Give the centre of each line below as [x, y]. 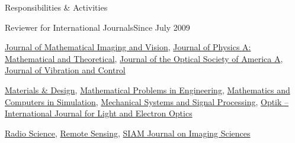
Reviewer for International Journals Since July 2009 [97, 27]
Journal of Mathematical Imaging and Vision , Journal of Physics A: [128, 47]
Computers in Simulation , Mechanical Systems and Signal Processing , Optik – [147, 101]
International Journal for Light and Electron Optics [99, 113]
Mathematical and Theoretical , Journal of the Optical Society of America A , [144, 58]
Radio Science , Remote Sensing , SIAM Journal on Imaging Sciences [128, 133]
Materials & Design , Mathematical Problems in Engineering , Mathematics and [147, 90]
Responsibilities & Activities [56, 7]
